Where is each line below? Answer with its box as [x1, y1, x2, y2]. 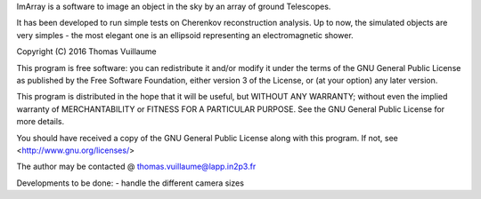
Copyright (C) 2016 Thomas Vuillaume [16, 46, 157, 57]
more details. [16, 116, 65, 127]
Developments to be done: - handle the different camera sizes [16, 178, 245, 188]
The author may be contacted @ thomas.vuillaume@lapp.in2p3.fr [16, 161, 257, 172]
